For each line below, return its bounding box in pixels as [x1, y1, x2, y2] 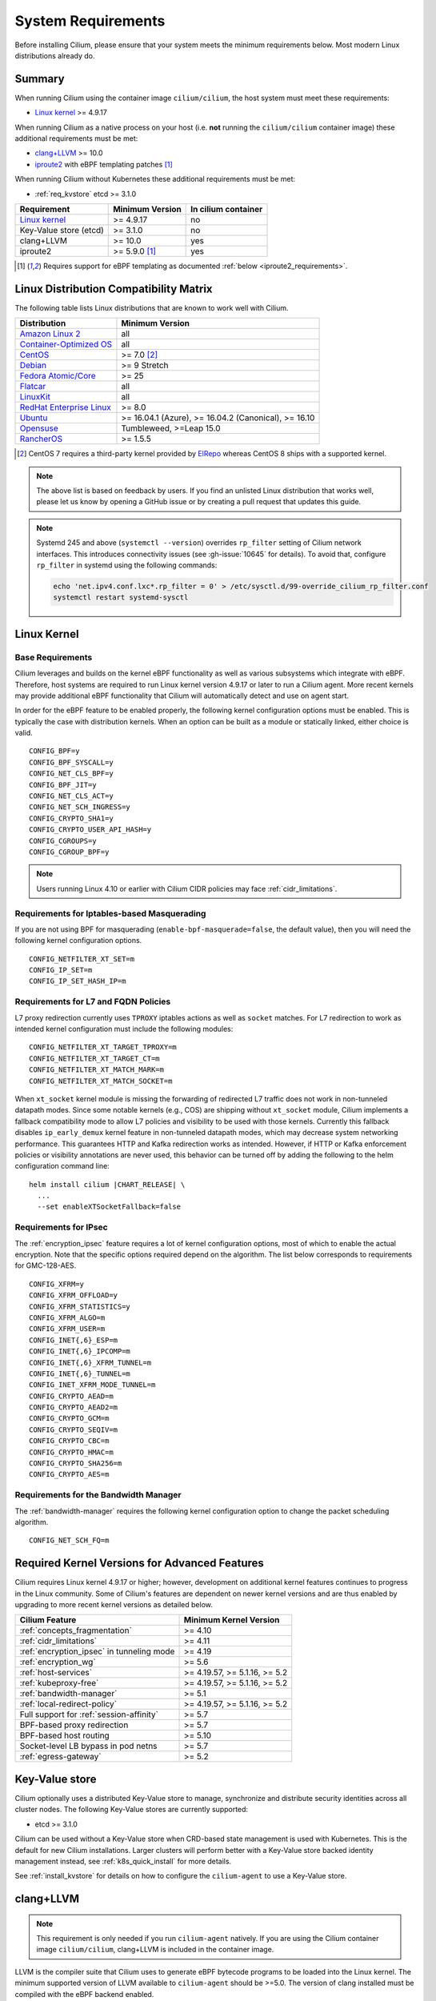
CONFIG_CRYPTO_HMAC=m [29, 1447, 114, 1457]
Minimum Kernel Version [183, 1614, 280, 1626]
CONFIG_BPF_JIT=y [29, 780, 97, 789]
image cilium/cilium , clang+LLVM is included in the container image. [36, 1945, 274, 1955]
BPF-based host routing [19, 1730, 110, 1741]
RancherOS [19, 433, 63, 444]
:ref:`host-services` [19, 1667, 92, 1678]
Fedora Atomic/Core [19, 371, 96, 382]
